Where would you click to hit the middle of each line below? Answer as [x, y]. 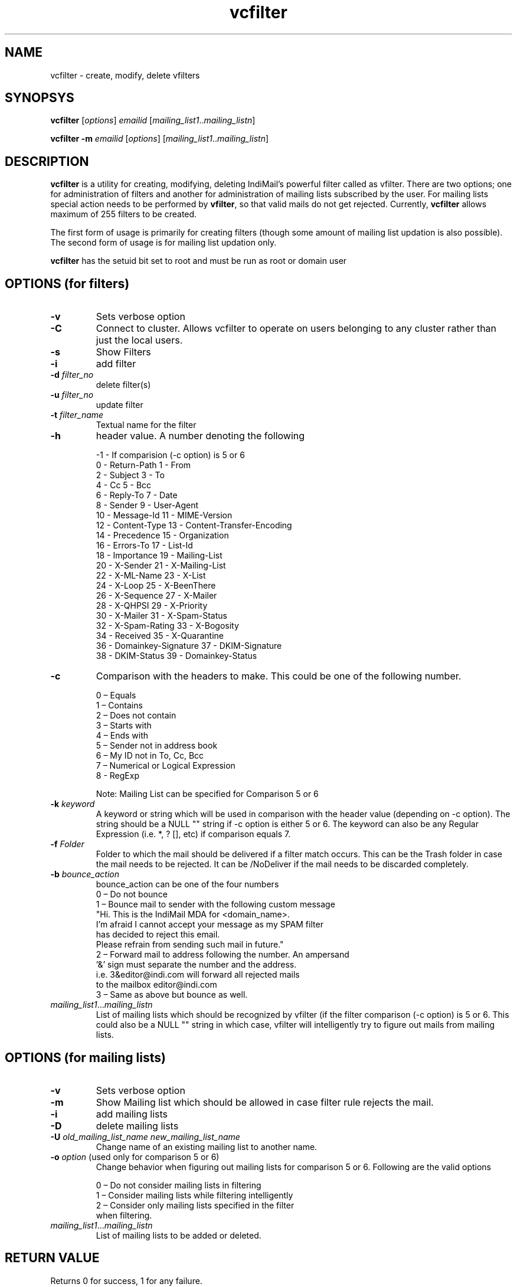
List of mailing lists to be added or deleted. [179, 1235]
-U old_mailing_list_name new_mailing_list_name [145, 1136]
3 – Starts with [124, 726]
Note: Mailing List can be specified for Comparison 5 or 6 [207, 794]
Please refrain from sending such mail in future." [190, 945]
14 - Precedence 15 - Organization [162, 535]
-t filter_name [77, 415]
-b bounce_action [85, 874]
